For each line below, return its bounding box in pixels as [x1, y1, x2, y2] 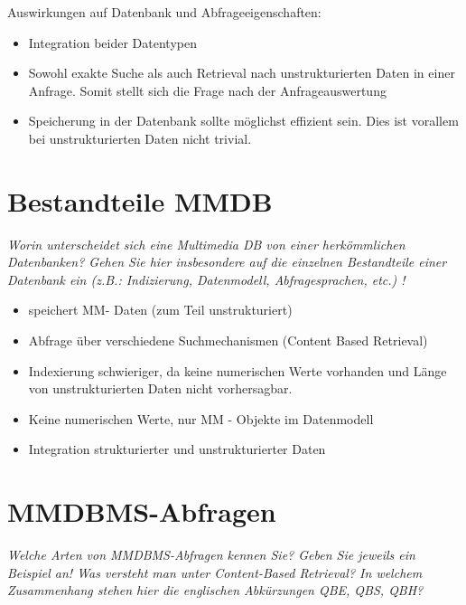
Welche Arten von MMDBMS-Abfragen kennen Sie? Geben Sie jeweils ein [7, 545, 415, 564]
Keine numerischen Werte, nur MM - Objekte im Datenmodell [28, 409, 374, 428]
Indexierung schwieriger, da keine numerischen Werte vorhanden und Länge [28, 361, 447, 380]
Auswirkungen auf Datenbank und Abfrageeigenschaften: [7, 3, 322, 21]
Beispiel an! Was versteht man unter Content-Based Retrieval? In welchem [7, 562, 423, 581]
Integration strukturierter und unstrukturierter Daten [28, 440, 326, 458]
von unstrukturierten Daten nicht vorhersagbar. [28, 379, 293, 398]
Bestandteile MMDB [7, 182, 273, 219]
